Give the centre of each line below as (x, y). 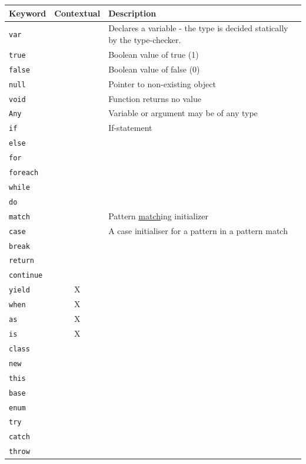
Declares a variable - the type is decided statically (198, 28)
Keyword (28, 13)
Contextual (77, 13)
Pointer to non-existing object (162, 83)
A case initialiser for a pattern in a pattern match (198, 230)
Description (132, 13)
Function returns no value (155, 98)
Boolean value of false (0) (154, 69)
